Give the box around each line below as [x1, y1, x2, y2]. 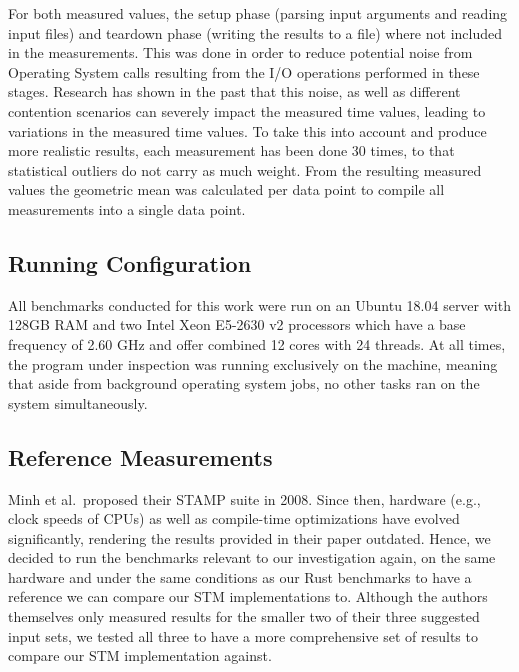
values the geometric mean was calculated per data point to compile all [8, 179, 445, 200]
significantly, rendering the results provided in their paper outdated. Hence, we [8, 527, 491, 548]
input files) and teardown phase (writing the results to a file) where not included [8, 22, 502, 43]
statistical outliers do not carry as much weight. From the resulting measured [8, 159, 482, 180]
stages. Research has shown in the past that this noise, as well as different [8, 81, 461, 102]
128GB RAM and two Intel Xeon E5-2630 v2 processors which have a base [8, 314, 466, 335]
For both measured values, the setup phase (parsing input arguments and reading [8, 3, 508, 23]
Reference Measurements [8, 441, 273, 472]
